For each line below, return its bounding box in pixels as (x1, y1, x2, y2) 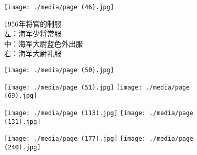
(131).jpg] (4, 118, 41, 125)
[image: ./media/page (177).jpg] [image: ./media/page (4, 135, 193, 143)
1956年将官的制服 (4, 18, 61, 29)
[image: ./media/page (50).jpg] (4, 67, 114, 74)
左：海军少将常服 (4, 28, 61, 39)
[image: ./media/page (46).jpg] (4, 4, 114, 11)
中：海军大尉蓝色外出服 (4, 38, 83, 49)
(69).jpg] (4, 92, 37, 100)
